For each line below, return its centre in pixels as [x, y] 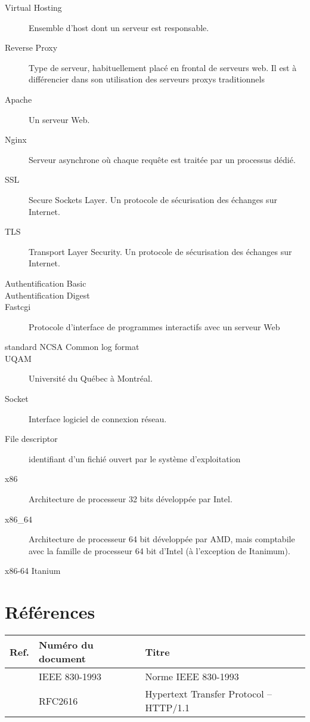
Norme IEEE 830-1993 [192, 677]
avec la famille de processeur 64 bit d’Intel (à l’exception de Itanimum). [159, 550]
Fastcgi [18, 307]
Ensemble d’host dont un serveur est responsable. [119, 27]
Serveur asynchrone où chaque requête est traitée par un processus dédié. [162, 159]
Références [50, 612]
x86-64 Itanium [33, 571]
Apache [18, 99]
